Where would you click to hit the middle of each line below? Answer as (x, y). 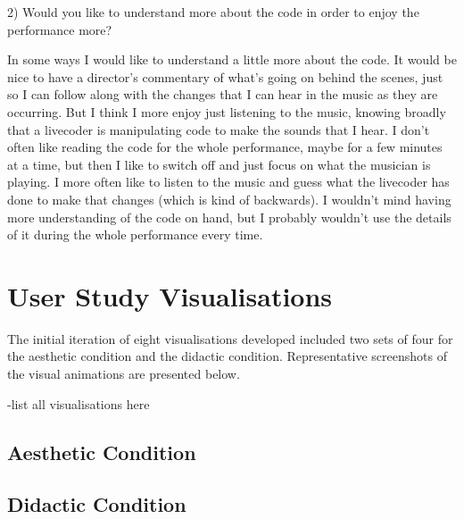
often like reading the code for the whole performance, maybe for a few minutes (225, 147)
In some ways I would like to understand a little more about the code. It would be (232, 59)
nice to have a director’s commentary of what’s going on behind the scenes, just (225, 76)
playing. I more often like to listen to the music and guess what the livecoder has (228, 182)
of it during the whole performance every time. (135, 234)
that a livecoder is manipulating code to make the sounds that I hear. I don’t (219, 129)
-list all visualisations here (79, 403)
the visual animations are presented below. (124, 374)
